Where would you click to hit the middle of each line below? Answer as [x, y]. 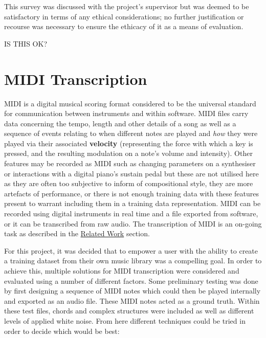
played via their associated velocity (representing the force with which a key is [129, 143]
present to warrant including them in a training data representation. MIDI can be [132, 203]
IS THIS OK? [26, 43]
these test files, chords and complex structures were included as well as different [129, 311]
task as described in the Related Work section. [77, 233]
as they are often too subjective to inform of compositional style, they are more [129, 183]
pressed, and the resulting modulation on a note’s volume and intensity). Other [128, 153]
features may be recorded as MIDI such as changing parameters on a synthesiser [130, 163]
